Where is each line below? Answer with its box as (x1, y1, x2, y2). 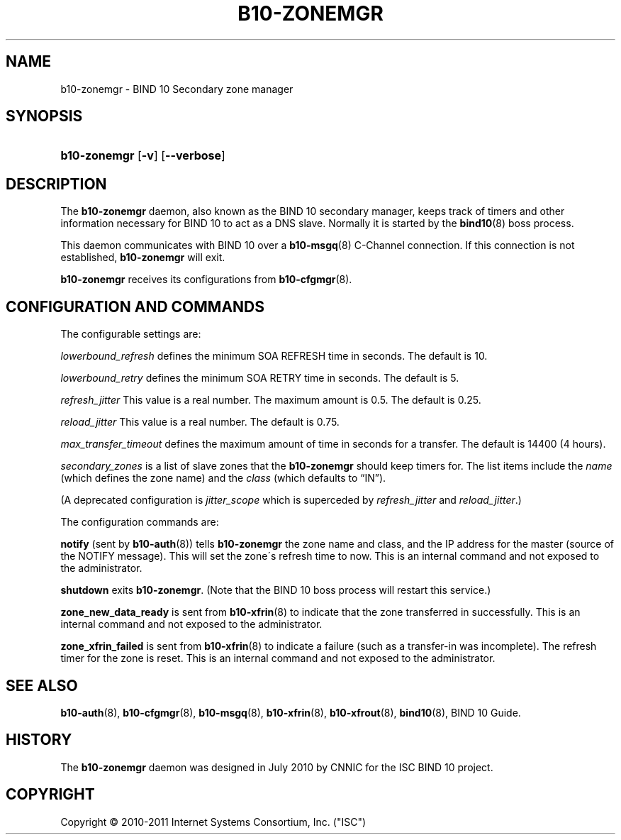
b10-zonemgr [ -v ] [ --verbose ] (60, 148, 225, 163)
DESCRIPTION (6, 175, 107, 193)
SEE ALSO (6, 676, 78, 695)
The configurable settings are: (60, 328, 201, 341)
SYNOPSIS (6, 107, 83, 126)
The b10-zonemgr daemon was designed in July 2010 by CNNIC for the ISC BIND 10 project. (60, 761, 493, 773)
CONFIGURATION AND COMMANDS (6, 297, 265, 316)
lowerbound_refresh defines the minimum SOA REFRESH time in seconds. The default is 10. (60, 350, 488, 363)
